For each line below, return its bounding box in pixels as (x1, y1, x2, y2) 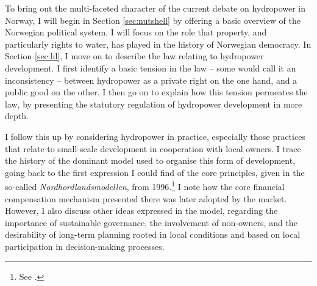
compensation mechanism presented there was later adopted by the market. (5, 192, 287, 205)
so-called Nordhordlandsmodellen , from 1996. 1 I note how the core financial (5, 178, 285, 193)
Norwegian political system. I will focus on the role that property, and (5, 26, 267, 38)
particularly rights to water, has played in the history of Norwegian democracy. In (5, 37, 312, 50)
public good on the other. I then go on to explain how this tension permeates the (5, 86, 308, 98)
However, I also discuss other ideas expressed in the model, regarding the (5, 204, 278, 217)
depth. (5, 109, 29, 122)
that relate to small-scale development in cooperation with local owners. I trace (5, 142, 301, 155)
